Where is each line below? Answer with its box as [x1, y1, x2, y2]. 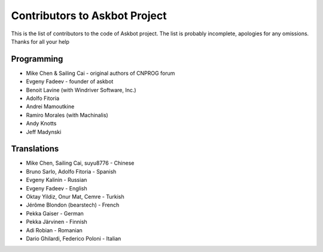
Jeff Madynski [26, 128, 62, 135]
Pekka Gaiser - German [26, 210, 84, 217]
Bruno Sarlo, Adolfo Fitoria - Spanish [26, 168, 117, 175]
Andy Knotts [26, 120, 57, 127]
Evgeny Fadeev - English [26, 184, 87, 192]
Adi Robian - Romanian [26, 226, 83, 233]
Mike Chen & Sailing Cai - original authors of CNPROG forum [26, 69, 175, 77]
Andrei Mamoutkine [26, 103, 75, 110]
